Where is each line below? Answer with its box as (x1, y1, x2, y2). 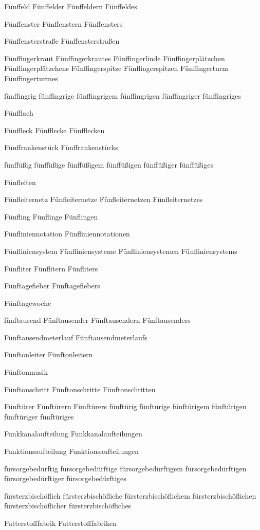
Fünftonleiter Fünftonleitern (4, 349, 93, 360)
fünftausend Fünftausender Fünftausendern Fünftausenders (4, 315, 191, 325)
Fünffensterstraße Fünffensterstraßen (4, 35, 120, 46)
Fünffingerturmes (4, 72, 58, 83)
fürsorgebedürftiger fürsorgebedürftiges (4, 473, 126, 484)
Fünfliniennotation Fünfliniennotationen (4, 228, 130, 239)
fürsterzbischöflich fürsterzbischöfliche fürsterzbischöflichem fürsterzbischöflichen (4, 490, 256, 501)
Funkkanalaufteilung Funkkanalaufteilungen (4, 428, 142, 439)
